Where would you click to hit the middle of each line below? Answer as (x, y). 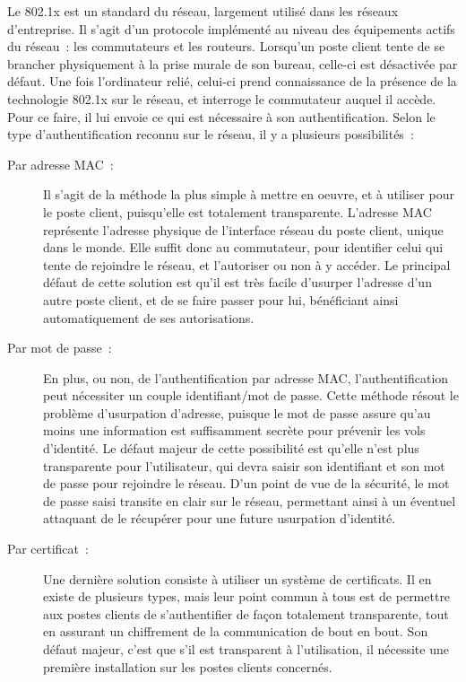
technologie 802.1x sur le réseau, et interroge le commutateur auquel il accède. (222, 98)
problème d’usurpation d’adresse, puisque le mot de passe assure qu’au (237, 412)
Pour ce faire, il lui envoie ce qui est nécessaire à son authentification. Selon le (221, 116)
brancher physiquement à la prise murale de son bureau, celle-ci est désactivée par (233, 63)
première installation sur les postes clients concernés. (188, 666)
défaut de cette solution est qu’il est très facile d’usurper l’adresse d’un (237, 282)
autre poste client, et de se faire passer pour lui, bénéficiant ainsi (221, 299)
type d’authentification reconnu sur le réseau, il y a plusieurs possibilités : (211, 134)
